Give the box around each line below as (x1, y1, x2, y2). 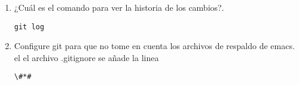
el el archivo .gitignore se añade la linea (14, 51, 159, 63)
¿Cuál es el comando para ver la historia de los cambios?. (14, 1, 224, 13)
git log (14, 22, 44, 31)
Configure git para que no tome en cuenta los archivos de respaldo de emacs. (14, 40, 295, 52)
